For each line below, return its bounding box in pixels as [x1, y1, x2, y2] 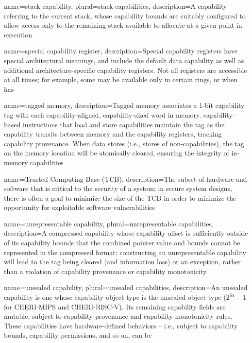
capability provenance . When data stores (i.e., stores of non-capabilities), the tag [4, 138, 244, 148]
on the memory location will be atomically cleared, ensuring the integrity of [4, 148, 229, 158]
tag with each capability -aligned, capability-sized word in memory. [4, 109, 202, 120]
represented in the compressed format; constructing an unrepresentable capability [4, 247, 246, 257]
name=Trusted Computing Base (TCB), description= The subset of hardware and [4, 173, 247, 184]
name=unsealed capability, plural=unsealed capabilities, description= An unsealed [4, 282, 248, 292]
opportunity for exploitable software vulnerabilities [4, 202, 155, 212]
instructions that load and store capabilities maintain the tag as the [22, 119, 225, 129]
